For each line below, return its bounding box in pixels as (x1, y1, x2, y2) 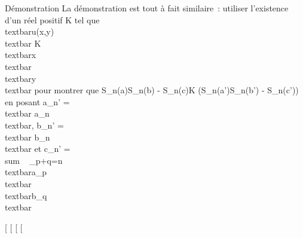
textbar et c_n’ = (5, 142, 71, 155)
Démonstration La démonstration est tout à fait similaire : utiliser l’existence (5, 2, 289, 14)
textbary (5, 72, 36, 84)
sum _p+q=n (5, 154, 63, 166)
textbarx (5, 48, 36, 61)
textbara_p (5, 166, 47, 178)
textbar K (5, 36, 41, 49)
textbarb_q (5, 189, 47, 202)
